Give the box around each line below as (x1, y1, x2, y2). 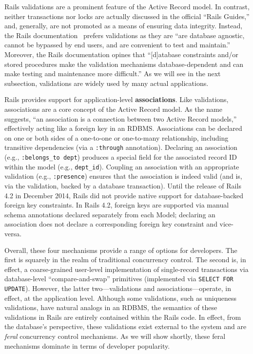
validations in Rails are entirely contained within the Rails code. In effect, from (4, 312, 241, 322)
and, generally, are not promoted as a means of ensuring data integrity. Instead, (4, 21, 243, 31)
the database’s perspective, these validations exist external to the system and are (4, 321, 247, 332)
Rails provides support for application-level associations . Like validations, (4, 94, 229, 104)
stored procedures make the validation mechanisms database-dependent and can (4, 59, 244, 69)
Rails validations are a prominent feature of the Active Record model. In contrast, (4, 1, 250, 11)
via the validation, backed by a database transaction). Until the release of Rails (4, 180, 241, 190)
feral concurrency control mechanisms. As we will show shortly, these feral (4, 331, 226, 341)
